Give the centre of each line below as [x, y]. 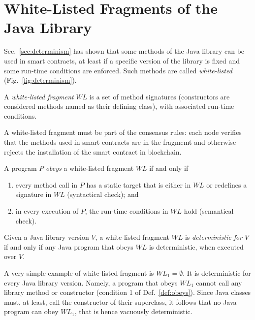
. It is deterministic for [217, 273]
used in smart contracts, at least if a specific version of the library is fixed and [122, 60]
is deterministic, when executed [196, 246]
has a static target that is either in [139, 184]
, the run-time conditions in [127, 211]
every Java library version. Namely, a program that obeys [91, 282]
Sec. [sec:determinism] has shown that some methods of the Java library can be [124, 51]
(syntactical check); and [103, 194]
